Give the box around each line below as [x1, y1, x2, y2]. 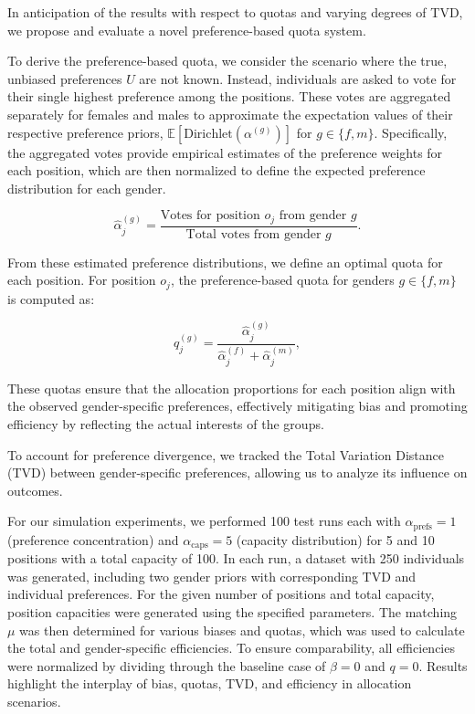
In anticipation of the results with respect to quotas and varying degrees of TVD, [7, 3, 463, 21]
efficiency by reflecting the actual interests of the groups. [7, 415, 324, 433]
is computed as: [7, 289, 95, 308]
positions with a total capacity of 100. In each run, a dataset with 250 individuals [7, 549, 465, 568]
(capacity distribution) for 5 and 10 [236, 530, 435, 549]
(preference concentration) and [7, 530, 179, 549]
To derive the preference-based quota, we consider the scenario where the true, [7, 51, 448, 70]
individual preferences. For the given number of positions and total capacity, [7, 584, 435, 604]
